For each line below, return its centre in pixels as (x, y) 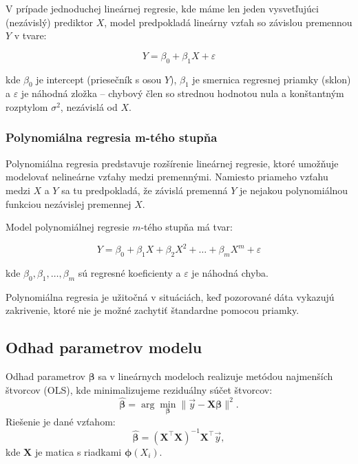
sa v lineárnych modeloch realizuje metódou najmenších (215, 376)
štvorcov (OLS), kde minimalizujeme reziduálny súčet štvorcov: (139, 389)
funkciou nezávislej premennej (69, 203)
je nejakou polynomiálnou (294, 190)
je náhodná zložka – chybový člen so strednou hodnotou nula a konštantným (182, 93)
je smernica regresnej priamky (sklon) (272, 79)
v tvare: (30, 35)
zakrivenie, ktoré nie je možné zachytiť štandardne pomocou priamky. (152, 310)
